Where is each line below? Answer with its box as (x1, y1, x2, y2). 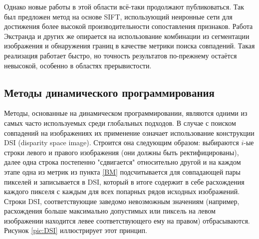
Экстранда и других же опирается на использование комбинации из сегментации (4, 30, 250, 41)
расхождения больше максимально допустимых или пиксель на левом (4, 206, 216, 216)
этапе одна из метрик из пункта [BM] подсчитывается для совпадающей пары (4, 166, 241, 177)
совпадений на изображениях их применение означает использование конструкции (4, 127, 255, 138)
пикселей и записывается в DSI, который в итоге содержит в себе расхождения (4, 176, 245, 187)
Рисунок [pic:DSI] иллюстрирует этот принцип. (4, 225, 147, 236)
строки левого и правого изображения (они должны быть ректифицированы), (4, 147, 239, 157)
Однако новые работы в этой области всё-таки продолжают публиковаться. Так (4, 1, 244, 11)
